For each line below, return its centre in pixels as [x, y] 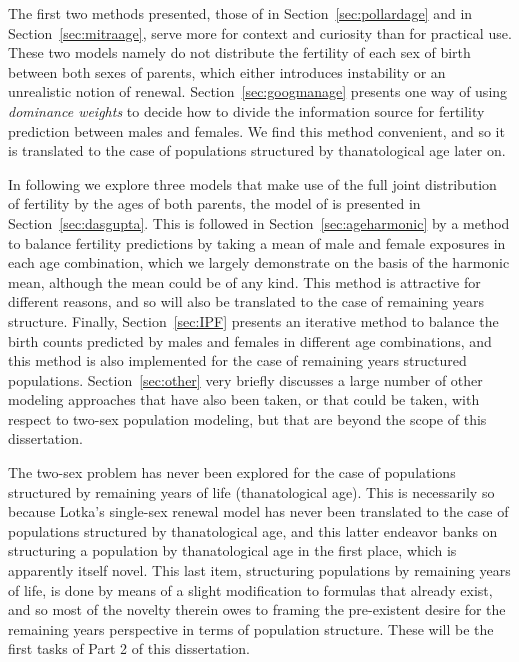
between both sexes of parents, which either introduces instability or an [227, 71]
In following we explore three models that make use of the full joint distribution [252, 183]
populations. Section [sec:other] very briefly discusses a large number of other [245, 379]
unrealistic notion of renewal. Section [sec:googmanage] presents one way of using [258, 91]
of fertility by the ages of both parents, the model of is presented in [214, 203]
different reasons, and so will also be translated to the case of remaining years [246, 301]
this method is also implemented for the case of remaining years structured [237, 360]
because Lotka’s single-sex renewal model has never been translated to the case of [258, 511]
